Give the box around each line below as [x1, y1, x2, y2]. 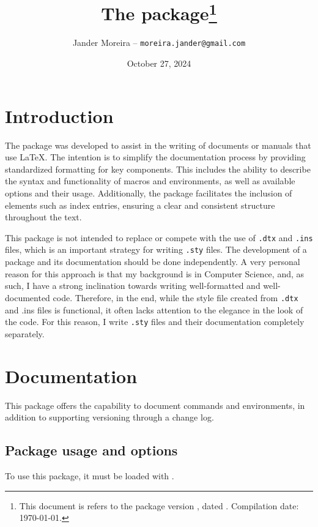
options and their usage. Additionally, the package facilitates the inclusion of [5, 187, 292, 200]
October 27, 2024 [127, 57, 191, 70]
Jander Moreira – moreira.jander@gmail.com [72, 36, 246, 49]
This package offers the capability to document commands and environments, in [5, 398, 305, 411]
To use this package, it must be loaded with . [5, 469, 174, 482]
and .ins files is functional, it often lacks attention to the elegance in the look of [5, 303, 303, 316]
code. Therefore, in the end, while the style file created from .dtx [53, 291, 298, 304]
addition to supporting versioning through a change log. [5, 411, 214, 424]
